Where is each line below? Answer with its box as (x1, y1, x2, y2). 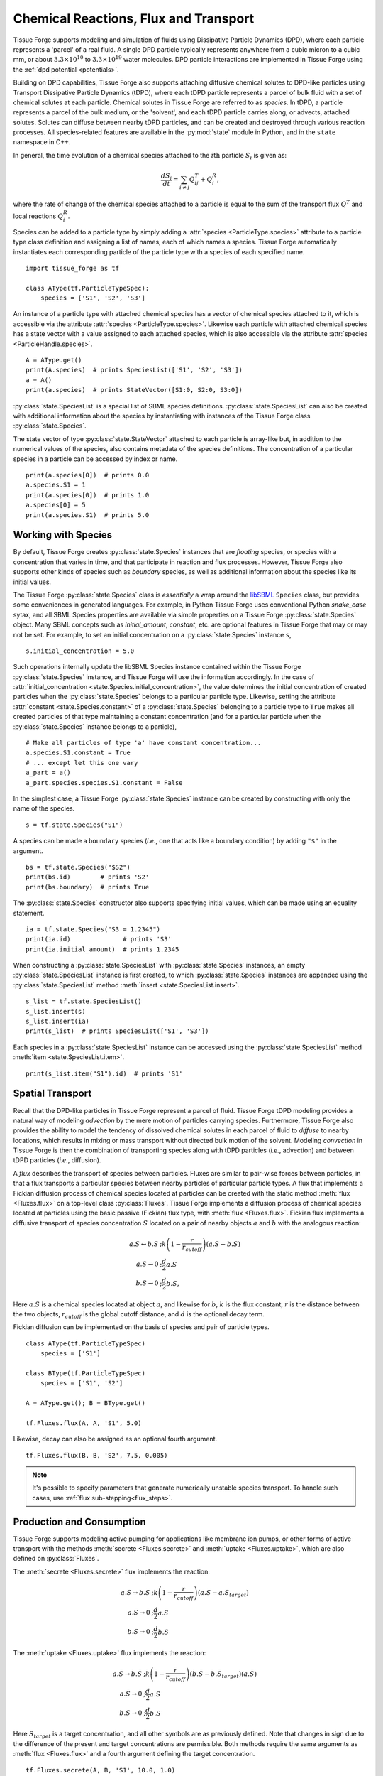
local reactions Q (13, 212, 64, 220)
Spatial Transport (13, 1088, 92, 1100)
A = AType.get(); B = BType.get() (26, 1399, 145, 1407)
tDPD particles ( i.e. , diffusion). (13, 1156, 101, 1164)
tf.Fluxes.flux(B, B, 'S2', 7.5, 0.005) (26, 1451, 168, 1459)
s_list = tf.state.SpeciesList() (26, 997, 142, 1005)
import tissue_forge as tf (26, 264, 120, 272)
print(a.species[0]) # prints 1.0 (26, 491, 150, 499)
